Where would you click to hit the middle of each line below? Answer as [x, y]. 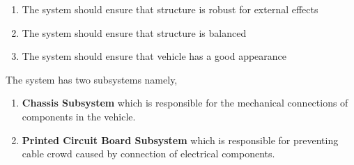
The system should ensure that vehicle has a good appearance [154, 56]
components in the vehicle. [79, 116]
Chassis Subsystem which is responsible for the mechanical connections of [185, 103]
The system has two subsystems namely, [92, 79]
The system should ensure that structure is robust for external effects [170, 9]
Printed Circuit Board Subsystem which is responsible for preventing [180, 140]
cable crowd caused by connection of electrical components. [148, 154]
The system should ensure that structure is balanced [134, 32]
